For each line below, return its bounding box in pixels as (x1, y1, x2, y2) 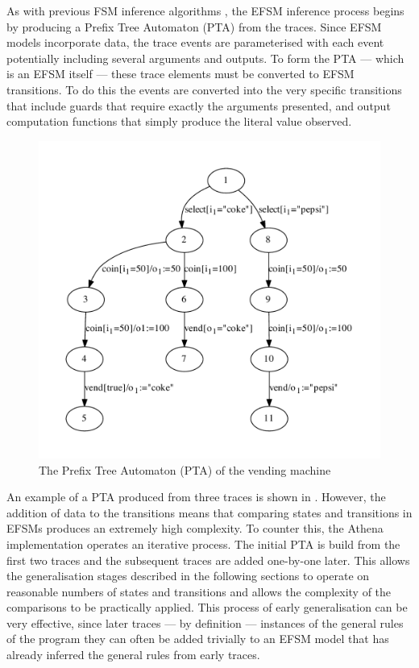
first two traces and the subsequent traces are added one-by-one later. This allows (6, 551, 410, 568)
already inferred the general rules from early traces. (6, 646, 260, 663)
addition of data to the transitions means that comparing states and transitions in (6, 504, 413, 521)
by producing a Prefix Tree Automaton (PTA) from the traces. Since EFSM (6, 18, 382, 35)
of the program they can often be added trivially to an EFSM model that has (6, 630, 389, 647)
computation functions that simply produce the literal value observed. (6, 113, 352, 130)
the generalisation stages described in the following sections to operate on (6, 567, 370, 584)
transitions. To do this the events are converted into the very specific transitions (6, 81, 402, 98)
